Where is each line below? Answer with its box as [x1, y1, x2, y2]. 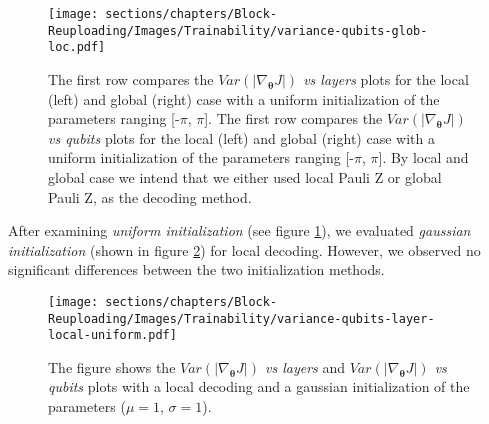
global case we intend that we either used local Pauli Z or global [48, 166, 442, 187]
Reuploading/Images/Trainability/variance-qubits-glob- [48, 23, 428, 38]
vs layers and [264, 356, 346, 377]
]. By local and [378, 147, 469, 168]
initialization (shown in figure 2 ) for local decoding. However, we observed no [8, 239, 481, 260]
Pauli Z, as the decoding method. [48, 186, 252, 207]
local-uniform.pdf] [48, 328, 177, 343]
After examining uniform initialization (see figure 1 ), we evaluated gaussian [8, 220, 471, 241]
